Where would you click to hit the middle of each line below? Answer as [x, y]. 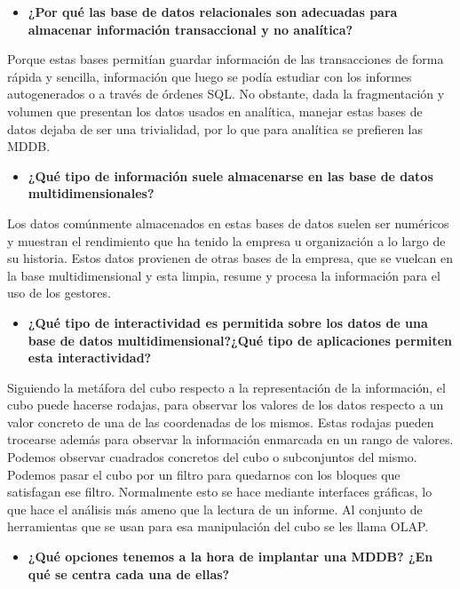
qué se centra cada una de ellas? [129, 573]
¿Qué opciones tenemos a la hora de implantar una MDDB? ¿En [230, 557]
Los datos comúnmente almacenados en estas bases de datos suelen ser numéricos [228, 223]
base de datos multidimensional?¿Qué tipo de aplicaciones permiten [240, 340]
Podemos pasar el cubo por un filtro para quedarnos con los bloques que [204, 474]
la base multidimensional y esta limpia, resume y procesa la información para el [224, 275]
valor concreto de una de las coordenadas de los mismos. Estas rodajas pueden [221, 422]
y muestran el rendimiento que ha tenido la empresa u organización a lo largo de [226, 240]
